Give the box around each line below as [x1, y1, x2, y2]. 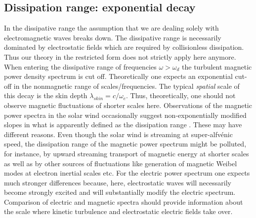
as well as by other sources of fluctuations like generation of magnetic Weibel [4, 158, 237, 168]
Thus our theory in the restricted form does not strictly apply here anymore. [4, 51, 236, 62]
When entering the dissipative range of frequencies [4, 61, 157, 72]
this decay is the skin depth [4, 90, 87, 101]
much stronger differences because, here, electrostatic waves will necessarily [4, 177, 231, 187]
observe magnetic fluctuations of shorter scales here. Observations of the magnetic [4, 100, 252, 110]
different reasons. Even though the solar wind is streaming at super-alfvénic [4, 129, 233, 139]
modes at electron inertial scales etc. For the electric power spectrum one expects [4, 168, 250, 178]
